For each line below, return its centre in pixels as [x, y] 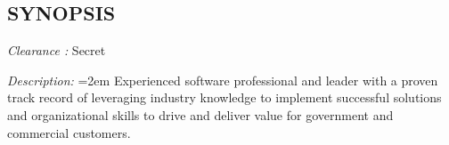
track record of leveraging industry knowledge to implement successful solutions [224, 97]
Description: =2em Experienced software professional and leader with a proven [223, 80]
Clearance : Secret [57, 50]
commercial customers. [69, 132]
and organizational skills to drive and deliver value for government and [200, 114]
